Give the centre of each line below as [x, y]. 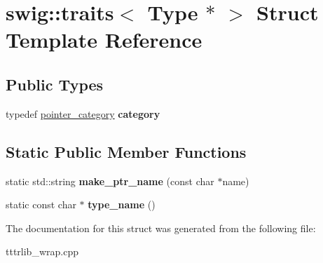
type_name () [122, 204]
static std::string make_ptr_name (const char [110, 181]
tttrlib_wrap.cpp [42, 251]
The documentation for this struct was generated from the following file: [161, 228]
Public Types [55, 84]
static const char [41, 204]
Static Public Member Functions [126, 151]
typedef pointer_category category [83, 113]
